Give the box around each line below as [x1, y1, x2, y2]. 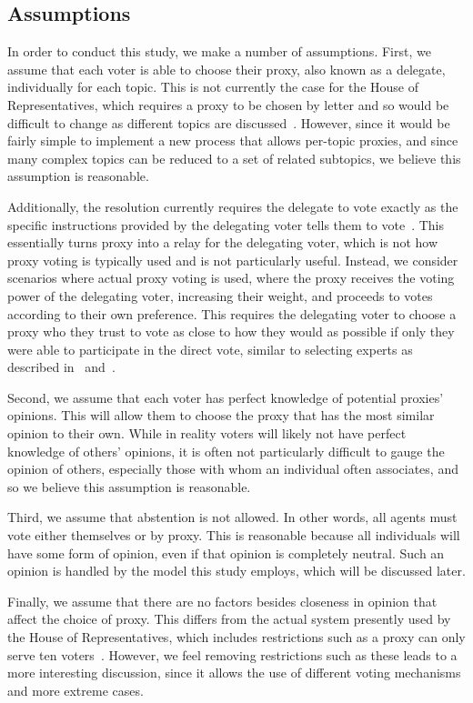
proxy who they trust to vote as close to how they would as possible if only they [7, 322, 455, 341]
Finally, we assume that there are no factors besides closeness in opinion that [7, 591, 438, 610]
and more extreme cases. [7, 680, 144, 699]
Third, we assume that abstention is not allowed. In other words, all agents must [7, 507, 458, 527]
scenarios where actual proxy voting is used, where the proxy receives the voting [7, 268, 455, 287]
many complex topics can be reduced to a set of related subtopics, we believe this [7, 148, 461, 167]
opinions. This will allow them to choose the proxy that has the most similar [7, 406, 435, 425]
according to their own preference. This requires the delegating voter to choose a [7, 304, 457, 323]
